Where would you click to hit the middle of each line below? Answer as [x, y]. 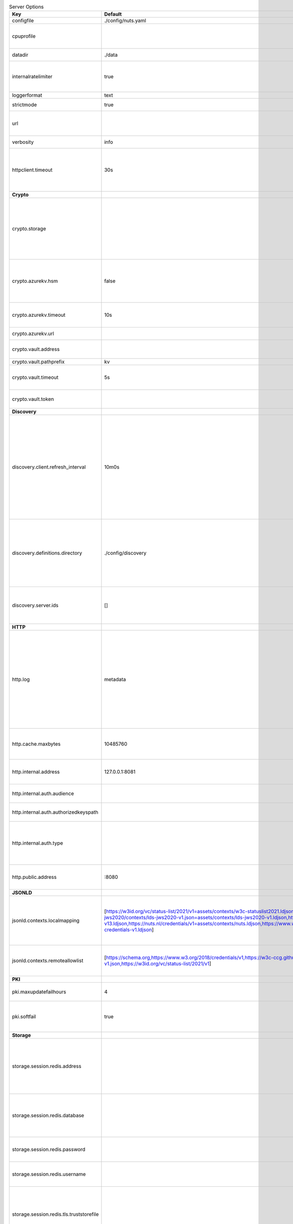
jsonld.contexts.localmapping [46, 920]
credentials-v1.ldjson [128, 930]
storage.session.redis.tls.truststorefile [55, 1214]
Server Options [26, 7]
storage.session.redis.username [49, 1174]
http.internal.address [36, 772]
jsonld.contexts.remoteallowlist [48, 961]
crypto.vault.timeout [35, 377]
